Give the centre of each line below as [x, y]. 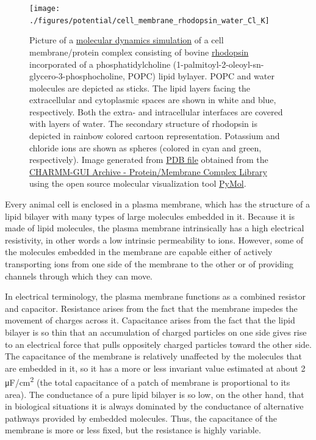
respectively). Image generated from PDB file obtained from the [149, 160]
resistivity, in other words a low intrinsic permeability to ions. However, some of [154, 240]
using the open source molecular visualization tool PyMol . [138, 183]
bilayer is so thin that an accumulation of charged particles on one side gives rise [156, 332]
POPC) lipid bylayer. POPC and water [201, 76]
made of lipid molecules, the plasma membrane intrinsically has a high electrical [155, 228]
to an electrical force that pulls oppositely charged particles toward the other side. [158, 344]
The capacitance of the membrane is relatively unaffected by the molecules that [154, 356]
